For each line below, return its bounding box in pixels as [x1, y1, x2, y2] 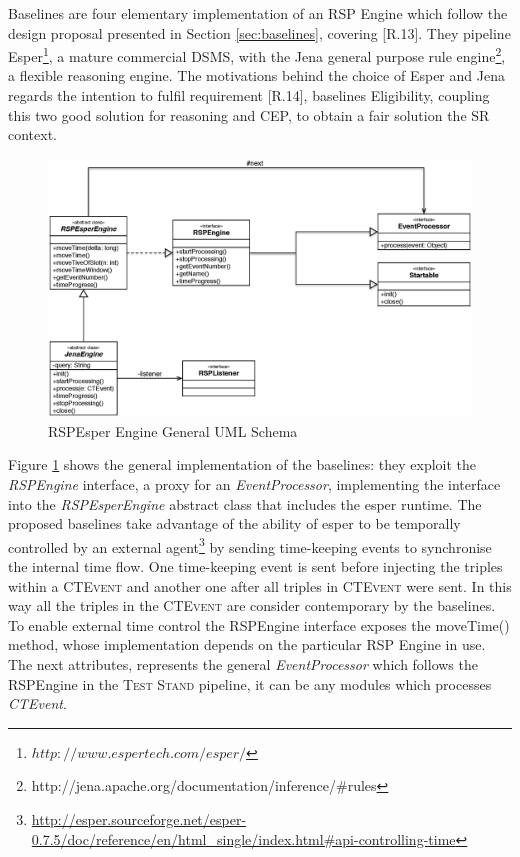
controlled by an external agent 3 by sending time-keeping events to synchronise [8, 533, 492, 557]
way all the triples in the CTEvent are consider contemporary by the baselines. [8, 595, 496, 616]
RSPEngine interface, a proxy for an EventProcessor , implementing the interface [8, 473, 501, 494]
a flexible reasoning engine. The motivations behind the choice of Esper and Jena [8, 65, 505, 86]
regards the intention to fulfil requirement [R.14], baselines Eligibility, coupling [8, 85, 490, 106]
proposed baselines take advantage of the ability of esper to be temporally [8, 513, 461, 534]
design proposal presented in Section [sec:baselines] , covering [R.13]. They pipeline [8, 22, 511, 43]
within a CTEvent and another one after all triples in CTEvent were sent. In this [8, 575, 512, 596]
